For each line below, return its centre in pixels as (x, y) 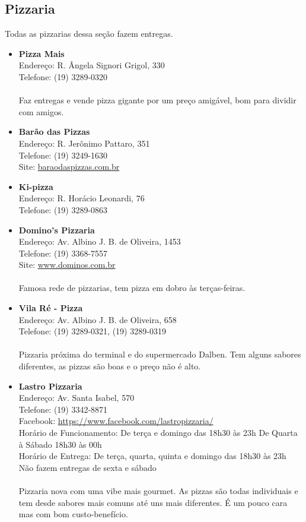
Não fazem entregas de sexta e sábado (87, 467)
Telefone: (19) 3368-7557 (63, 253)
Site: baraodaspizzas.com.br (69, 167)
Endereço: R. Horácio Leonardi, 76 (82, 198)
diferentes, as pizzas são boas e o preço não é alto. (110, 366)
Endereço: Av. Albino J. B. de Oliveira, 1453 (100, 241)
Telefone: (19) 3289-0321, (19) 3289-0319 (92, 331)
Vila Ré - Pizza (51, 308)
